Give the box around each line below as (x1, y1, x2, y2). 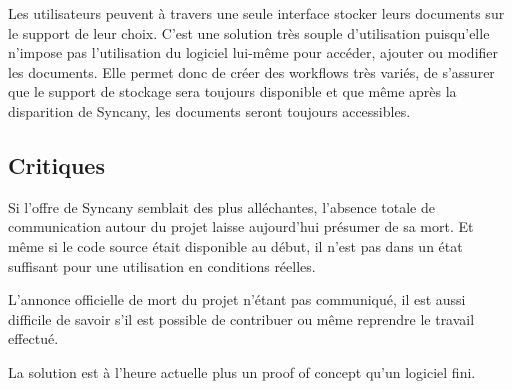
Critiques (8, 149, 105, 180)
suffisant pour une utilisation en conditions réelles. (8, 255, 316, 276)
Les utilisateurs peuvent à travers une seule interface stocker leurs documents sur (8, 3, 505, 23)
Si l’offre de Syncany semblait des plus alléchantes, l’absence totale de (8, 196, 435, 217)
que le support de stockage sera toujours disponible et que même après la (8, 81, 457, 102)
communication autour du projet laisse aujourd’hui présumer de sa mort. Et (8, 216, 474, 237)
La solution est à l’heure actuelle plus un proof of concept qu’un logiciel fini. (8, 361, 476, 382)
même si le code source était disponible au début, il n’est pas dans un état (8, 235, 463, 256)
